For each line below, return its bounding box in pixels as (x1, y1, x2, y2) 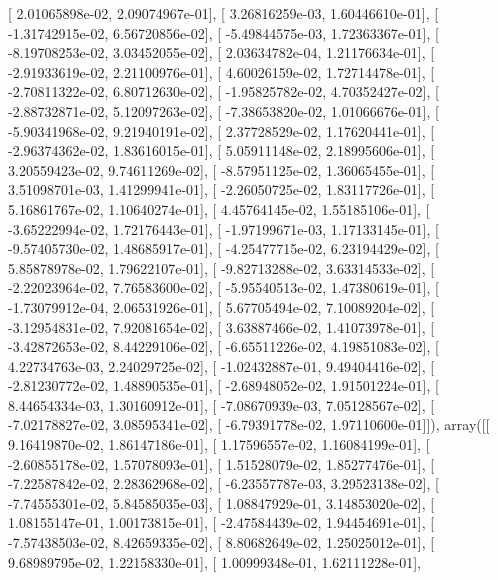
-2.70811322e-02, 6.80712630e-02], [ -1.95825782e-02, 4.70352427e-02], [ (8, 81, 439, 102)
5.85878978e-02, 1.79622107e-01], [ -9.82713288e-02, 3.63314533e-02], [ (8, 257, 435, 278)
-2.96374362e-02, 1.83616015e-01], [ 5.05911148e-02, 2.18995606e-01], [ (8, 140, 435, 161)
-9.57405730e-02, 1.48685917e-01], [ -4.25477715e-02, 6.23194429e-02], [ (8, 238, 439, 259)
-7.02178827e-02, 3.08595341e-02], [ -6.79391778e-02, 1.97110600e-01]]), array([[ (8, 414, 490, 435)
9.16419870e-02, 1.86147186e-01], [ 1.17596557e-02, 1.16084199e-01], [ (8, 434, 430, 455)
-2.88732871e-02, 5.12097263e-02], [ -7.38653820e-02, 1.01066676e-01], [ (8, 100, 439, 121)
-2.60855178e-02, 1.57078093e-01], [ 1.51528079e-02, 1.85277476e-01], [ (8, 453, 435, 474)
